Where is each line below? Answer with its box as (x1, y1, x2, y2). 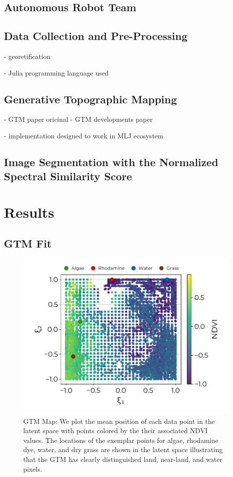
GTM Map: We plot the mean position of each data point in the (23, 416, 215, 426)
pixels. (23, 463, 42, 474)
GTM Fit (4, 235, 52, 250)
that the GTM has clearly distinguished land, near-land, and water (23, 454, 222, 464)
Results (4, 202, 54, 222)
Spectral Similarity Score (4, 169, 132, 184)
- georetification (4, 51, 50, 61)
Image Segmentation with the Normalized (4, 154, 218, 169)
